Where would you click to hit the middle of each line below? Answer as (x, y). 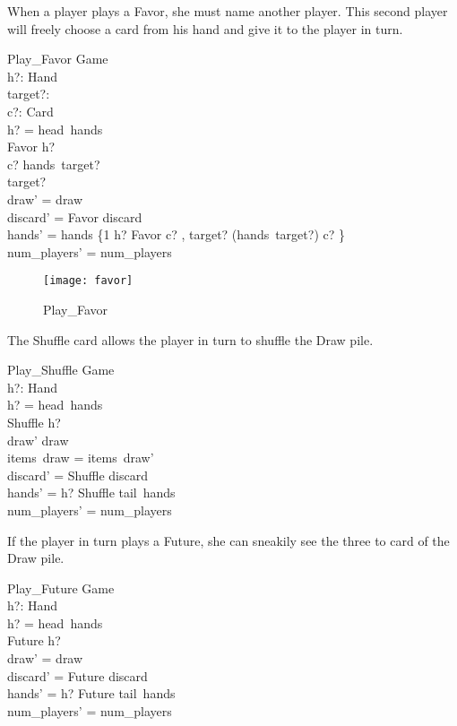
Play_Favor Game (58, 59)
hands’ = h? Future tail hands (91, 693)
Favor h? (31, 147)
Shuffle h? (34, 422)
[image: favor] (88, 281)
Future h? (34, 640)
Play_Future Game (61, 588)
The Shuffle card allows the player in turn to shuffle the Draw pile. (190, 339)
